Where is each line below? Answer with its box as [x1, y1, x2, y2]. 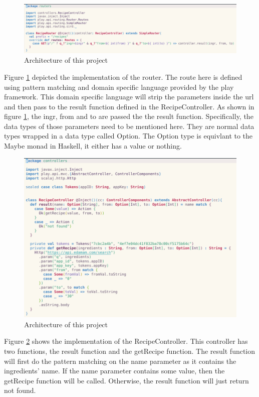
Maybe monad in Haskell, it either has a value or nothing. [4, 141, 182, 151]
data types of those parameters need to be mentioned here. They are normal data [4, 120, 254, 131]
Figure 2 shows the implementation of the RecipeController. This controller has [4, 336, 248, 346]
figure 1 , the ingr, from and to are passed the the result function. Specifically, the [4, 111, 253, 121]
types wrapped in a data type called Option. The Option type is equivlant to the [4, 130, 253, 141]
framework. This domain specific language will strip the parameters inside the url [4, 91, 254, 102]
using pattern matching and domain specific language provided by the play [4, 81, 234, 92]
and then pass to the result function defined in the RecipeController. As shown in [4, 101, 254, 111]
